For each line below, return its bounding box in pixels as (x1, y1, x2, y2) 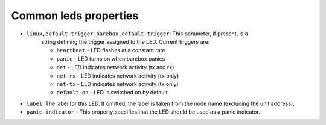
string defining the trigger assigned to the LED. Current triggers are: (41, 38, 210, 45)
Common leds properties (11, 9, 139, 22)
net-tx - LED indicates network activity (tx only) (56, 80, 179, 87)
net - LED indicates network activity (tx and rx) (56, 64, 174, 71)
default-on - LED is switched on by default (56, 89, 168, 96)
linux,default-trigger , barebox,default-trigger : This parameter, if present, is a (26, 30, 249, 37)
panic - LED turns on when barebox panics (56, 55, 165, 62)
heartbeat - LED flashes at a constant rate (56, 47, 165, 54)
